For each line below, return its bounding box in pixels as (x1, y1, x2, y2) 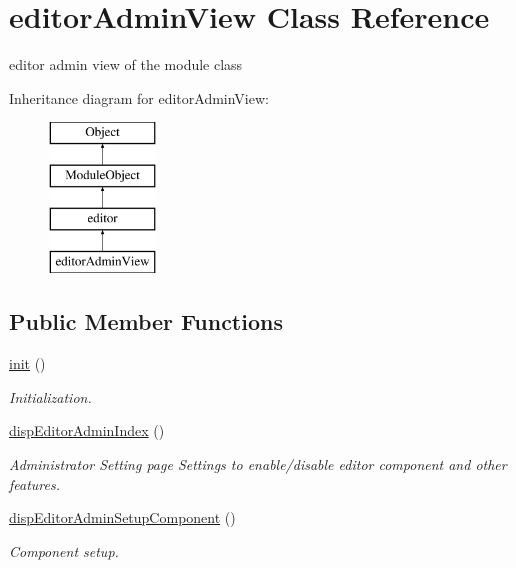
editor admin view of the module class (9, 54, 243, 75)
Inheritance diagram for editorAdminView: (9, 87, 269, 108)
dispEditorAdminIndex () (9, 420, 165, 441)
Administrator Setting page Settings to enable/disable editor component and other (9, 454, 507, 475)
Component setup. (9, 540, 119, 561)
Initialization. (9, 386, 92, 407)
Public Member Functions (9, 306, 283, 337)
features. (9, 473, 61, 494)
